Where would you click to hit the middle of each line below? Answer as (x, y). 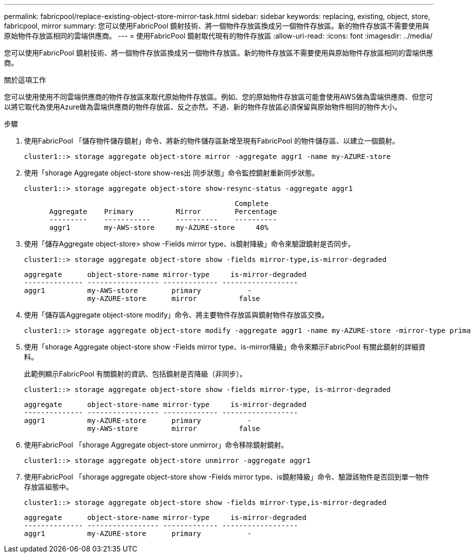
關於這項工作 (25, 80)
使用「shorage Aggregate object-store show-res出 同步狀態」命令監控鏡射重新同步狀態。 (171, 173)
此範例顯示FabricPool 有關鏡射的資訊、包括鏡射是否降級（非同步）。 (135, 374)
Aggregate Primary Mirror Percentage (163, 211)
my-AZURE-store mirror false (174, 298)
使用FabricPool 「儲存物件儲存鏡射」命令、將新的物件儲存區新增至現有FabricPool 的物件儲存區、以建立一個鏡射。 (212, 141)
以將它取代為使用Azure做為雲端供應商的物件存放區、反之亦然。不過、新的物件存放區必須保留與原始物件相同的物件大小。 (203, 107)
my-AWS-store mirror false (174, 428)
